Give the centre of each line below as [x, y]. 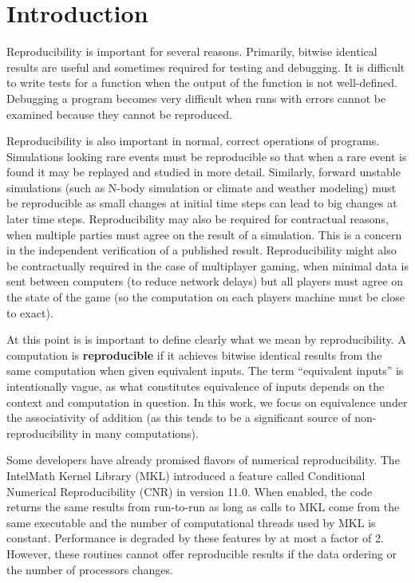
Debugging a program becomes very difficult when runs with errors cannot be [196, 98]
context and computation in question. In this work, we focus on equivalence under [207, 402]
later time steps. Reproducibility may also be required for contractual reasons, [198, 219]
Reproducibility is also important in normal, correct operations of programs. [193, 141]
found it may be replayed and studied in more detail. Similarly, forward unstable [204, 172]
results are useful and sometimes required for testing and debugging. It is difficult [206, 67]
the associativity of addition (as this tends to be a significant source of [179, 418]
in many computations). [140, 433]
